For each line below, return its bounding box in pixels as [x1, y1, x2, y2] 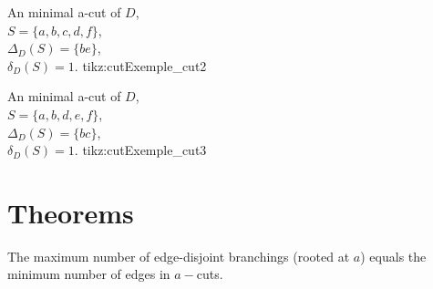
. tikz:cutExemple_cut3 [74, 140, 207, 160]
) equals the [360, 246, 427, 265]
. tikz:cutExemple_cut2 [74, 56, 207, 75]
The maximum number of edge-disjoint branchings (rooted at [7, 246, 350, 265]
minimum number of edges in [7, 264, 170, 284]
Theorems [7, 193, 134, 231]
